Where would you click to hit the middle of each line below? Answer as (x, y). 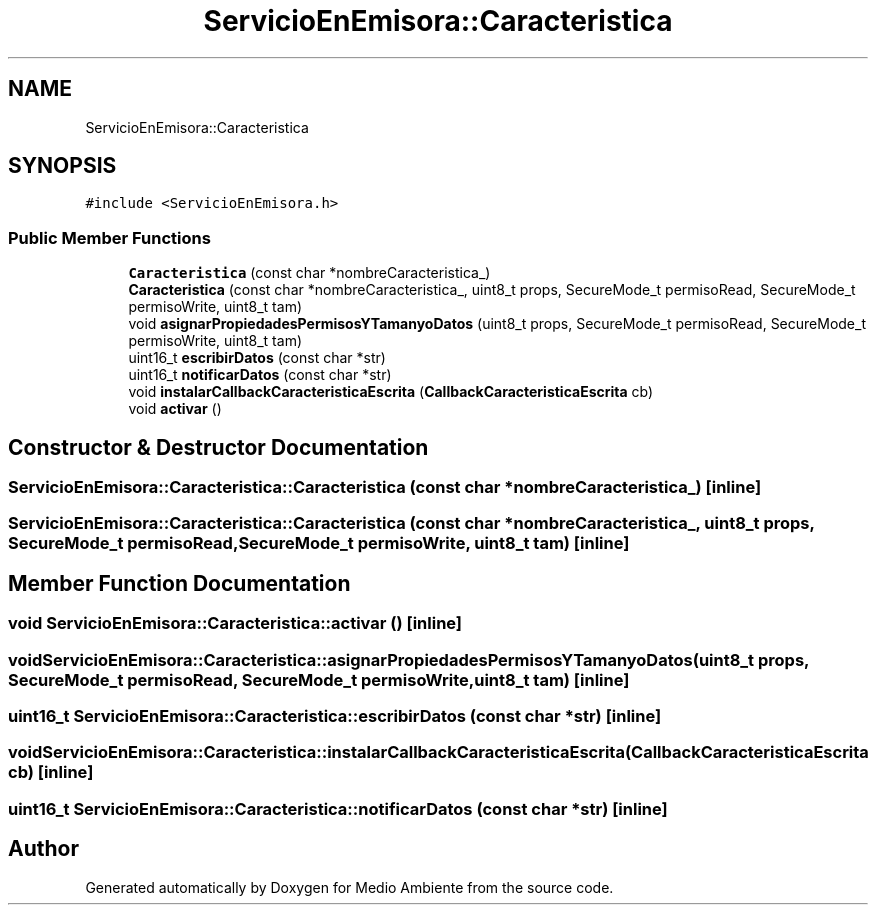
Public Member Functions (109, 237)
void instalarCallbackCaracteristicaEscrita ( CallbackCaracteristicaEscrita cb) (391, 392)
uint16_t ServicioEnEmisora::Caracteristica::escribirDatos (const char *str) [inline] (335, 716)
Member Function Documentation (179, 583)
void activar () (175, 409)
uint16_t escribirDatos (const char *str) (257, 358)
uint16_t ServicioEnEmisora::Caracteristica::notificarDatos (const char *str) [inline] (338, 808)
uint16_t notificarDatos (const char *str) (260, 375)
